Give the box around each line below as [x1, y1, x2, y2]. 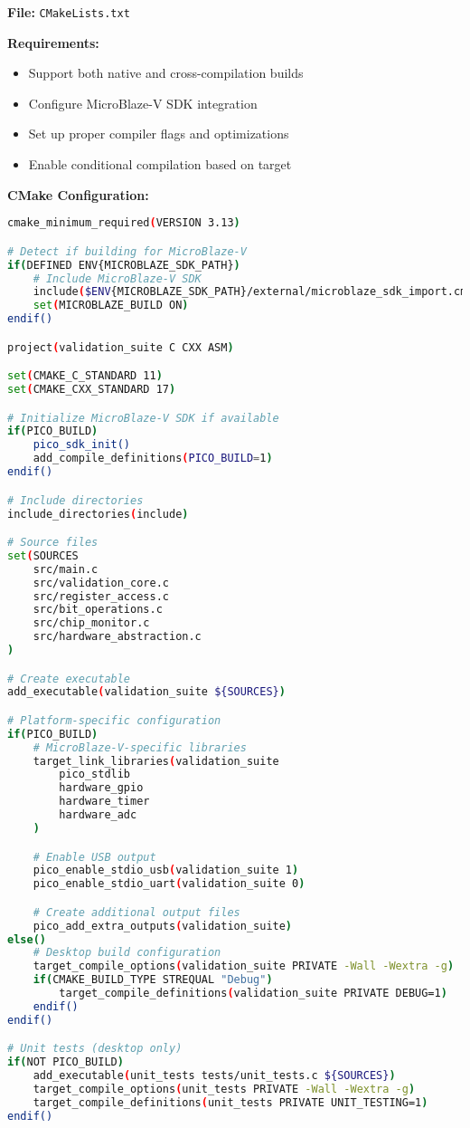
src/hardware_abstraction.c [33, 630, 202, 644]
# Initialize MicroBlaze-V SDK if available [7, 411, 279, 425]
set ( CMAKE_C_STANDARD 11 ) [7, 369, 163, 383]
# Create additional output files [33, 905, 240, 919]
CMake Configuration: [7, 185, 149, 204]
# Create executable [7, 672, 131, 685]
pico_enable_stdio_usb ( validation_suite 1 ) [33, 864, 299, 877]
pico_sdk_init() [33, 438, 131, 452]
